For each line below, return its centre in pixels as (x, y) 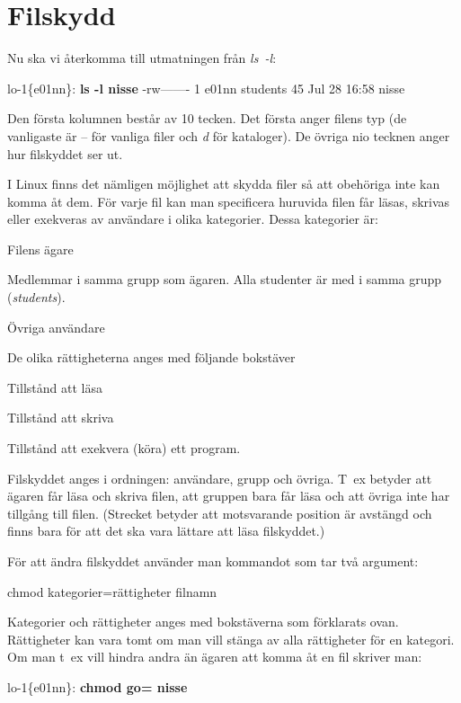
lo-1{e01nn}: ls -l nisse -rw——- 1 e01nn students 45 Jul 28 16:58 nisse (206, 88)
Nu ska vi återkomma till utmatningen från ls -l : (142, 58)
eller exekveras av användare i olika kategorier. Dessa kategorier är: (193, 219)
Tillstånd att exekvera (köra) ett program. (124, 448)
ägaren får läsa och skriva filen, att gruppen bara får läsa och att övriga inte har (229, 496)
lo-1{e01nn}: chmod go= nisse (98, 686)
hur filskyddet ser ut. (65, 153)
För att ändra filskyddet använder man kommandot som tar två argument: (213, 561)
